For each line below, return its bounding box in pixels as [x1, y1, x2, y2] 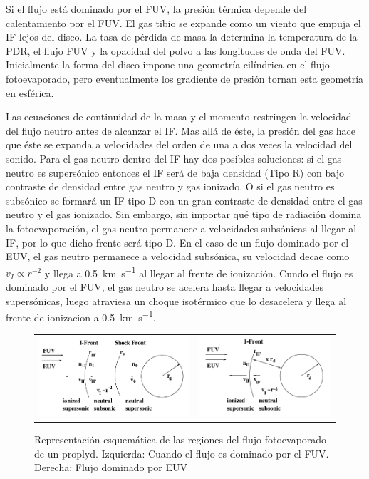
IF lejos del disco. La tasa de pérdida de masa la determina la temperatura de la [6, 29, 358, 44]
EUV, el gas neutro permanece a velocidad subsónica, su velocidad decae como [6, 249, 350, 264]
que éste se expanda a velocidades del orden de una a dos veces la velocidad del [6, 137, 353, 152]
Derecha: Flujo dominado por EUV [34, 460, 187, 475]
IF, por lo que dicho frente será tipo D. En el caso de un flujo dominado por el [6, 235, 349, 249]
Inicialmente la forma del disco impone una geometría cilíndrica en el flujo [6, 57, 330, 72]
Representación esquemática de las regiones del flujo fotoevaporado [34, 431, 327, 446]
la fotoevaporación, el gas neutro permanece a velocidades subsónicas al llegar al [6, 220, 357, 235]
